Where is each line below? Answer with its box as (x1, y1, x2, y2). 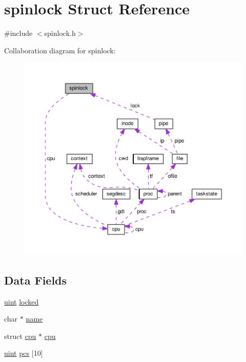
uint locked (4, 296, 39, 307)
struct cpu (4, 330, 36, 341)
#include (4, 28, 33, 38)
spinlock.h (44, 28, 76, 38)
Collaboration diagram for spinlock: (4, 45, 116, 55)
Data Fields (4, 272, 67, 288)
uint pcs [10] (4, 348, 43, 358)
